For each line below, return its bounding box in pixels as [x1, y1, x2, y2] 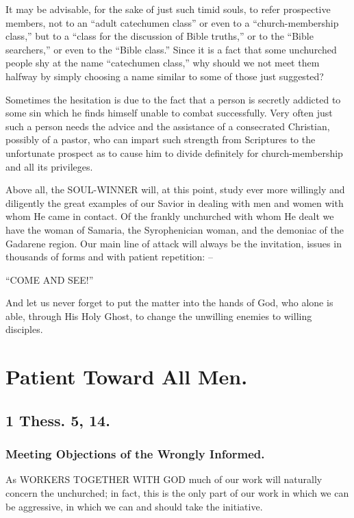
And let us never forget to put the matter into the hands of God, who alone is [5, 295, 333, 310]
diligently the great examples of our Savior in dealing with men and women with [5, 195, 344, 210]
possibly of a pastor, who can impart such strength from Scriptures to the [5, 132, 316, 147]
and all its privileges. [5, 159, 93, 173]
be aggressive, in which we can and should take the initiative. [5, 499, 263, 513]
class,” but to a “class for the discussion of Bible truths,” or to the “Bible [5, 29, 314, 43]
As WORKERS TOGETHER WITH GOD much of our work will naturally [5, 472, 323, 486]
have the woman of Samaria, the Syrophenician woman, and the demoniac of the [5, 222, 344, 236]
